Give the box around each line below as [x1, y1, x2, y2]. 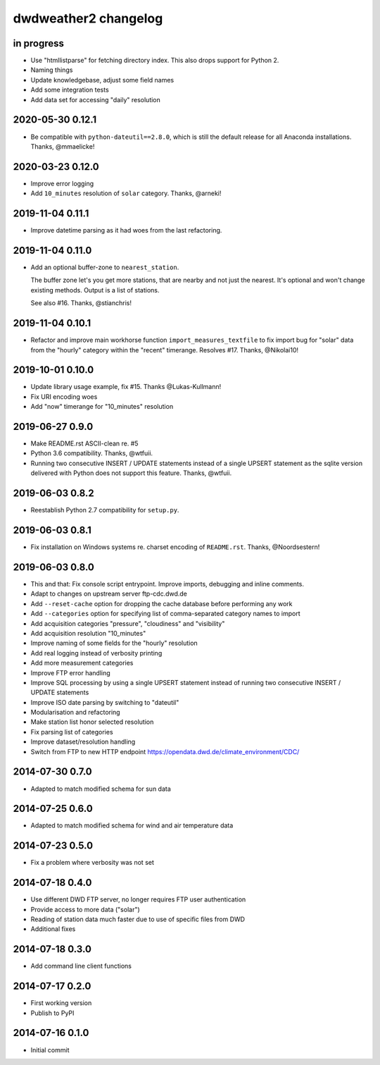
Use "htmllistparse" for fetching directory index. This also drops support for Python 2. [30, 56, 279, 65]
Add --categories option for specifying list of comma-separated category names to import [30, 610, 300, 618]
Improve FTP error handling [30, 668, 110, 677]
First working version [30, 999, 92, 1007]
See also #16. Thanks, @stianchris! [30, 299, 132, 307]
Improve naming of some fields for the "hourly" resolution [30, 639, 198, 648]
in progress [13, 37, 65, 49]
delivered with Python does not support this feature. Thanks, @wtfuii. [30, 469, 232, 477]
